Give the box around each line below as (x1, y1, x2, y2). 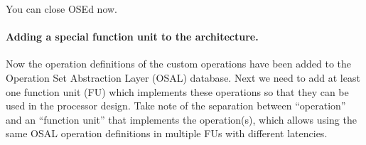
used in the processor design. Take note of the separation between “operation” (6, 98, 346, 113)
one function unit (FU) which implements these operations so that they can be (6, 84, 349, 99)
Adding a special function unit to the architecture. (6, 29, 259, 44)
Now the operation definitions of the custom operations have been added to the (6, 56, 352, 71)
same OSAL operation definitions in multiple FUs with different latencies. (6, 126, 328, 141)
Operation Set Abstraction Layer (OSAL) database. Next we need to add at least (6, 70, 360, 85)
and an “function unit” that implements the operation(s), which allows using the (6, 112, 357, 127)
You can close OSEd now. (6, 1, 117, 16)
